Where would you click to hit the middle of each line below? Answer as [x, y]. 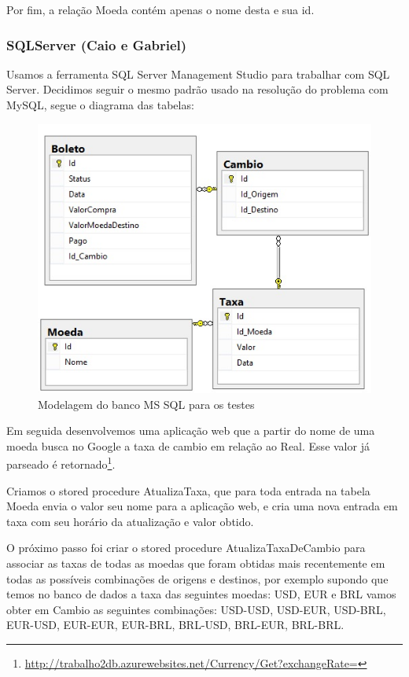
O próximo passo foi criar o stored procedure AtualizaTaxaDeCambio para [186, 548]
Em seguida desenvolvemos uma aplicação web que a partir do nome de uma [191, 430]
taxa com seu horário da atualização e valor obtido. [130, 521]
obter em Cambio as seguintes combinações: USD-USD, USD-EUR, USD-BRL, [196, 609]
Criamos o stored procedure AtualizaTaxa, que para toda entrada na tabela [188, 490]
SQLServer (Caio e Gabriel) [97, 44]
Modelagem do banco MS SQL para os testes [146, 404]
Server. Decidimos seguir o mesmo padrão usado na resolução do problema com [197, 89]
